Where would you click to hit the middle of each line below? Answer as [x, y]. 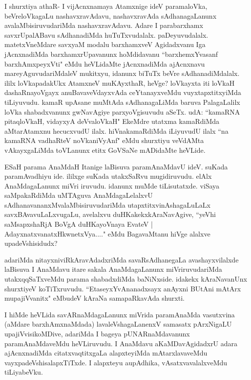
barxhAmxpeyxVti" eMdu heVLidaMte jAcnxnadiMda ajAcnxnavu [105, 63]
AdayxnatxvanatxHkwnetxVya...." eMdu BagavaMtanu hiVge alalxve [107, 233]
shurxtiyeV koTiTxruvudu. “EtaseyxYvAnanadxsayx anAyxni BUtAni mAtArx [123, 288]
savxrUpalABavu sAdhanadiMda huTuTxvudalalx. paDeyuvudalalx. [106, 35]
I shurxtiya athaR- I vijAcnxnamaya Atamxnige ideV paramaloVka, [106, 6]
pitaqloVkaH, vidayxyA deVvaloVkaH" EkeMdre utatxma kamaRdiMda [112, 121]
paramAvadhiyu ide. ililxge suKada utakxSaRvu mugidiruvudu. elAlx [108, 176]
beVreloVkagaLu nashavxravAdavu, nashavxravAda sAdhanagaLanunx [111, 15]
